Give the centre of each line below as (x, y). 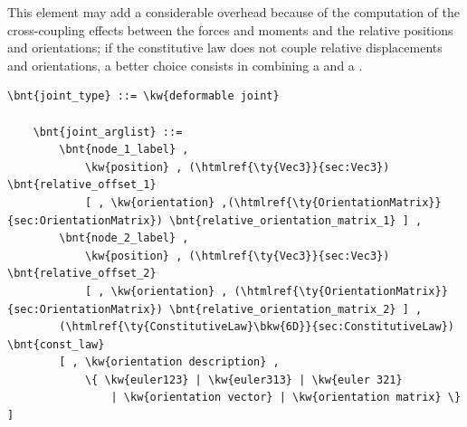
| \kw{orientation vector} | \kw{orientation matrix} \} (286, 398)
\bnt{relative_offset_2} (82, 274)
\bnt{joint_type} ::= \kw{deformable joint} (143, 96)
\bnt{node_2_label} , (124, 238)
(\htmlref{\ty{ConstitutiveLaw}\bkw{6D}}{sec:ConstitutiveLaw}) (257, 327)
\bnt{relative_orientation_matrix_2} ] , (295, 309)
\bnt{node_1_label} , (124, 150)
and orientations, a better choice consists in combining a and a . (185, 65)
